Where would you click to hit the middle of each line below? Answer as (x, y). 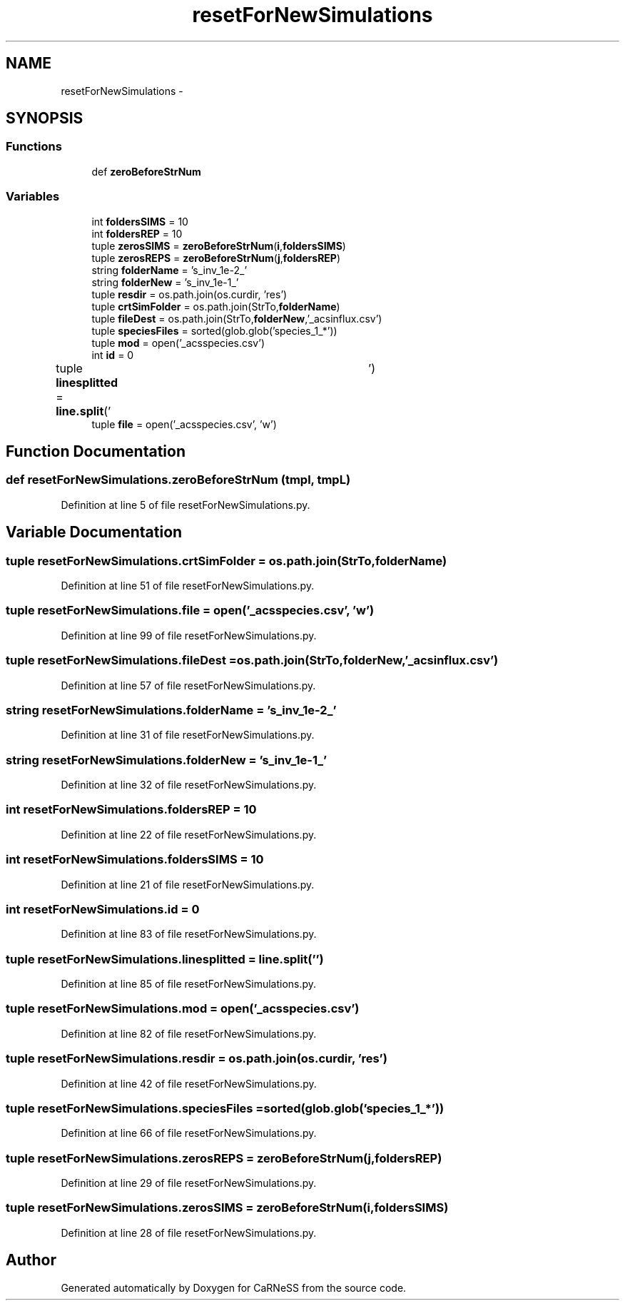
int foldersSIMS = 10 (140, 221)
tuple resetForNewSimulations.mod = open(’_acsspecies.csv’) (183, 1009)
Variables (33, 197)
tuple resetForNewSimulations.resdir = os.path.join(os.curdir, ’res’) (197, 1059)
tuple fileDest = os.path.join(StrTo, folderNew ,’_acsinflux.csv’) (237, 318)
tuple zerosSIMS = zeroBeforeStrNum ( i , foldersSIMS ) (219, 245)
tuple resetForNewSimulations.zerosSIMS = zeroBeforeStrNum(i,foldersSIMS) (227, 1208)
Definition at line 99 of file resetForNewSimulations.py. (189, 635)
